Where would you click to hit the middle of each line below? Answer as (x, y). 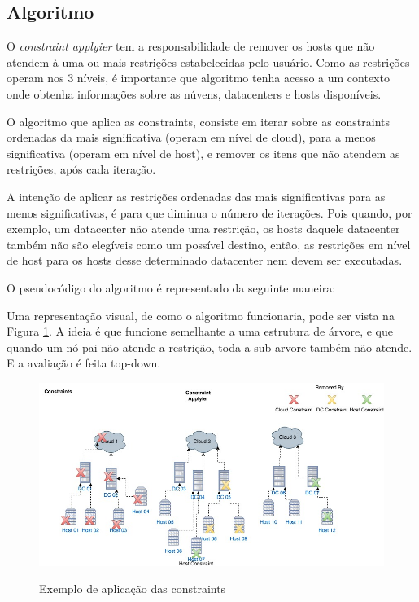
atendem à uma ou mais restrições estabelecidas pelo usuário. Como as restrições (208, 62)
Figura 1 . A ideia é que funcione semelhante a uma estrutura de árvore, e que (200, 331)
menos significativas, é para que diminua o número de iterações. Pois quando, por (209, 212)
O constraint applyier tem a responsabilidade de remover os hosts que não (191, 46)
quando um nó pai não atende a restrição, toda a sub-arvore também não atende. (209, 347)
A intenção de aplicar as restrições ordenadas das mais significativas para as (196, 196)
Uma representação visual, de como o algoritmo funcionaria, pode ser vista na (201, 315)
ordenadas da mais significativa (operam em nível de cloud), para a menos (191, 137)
